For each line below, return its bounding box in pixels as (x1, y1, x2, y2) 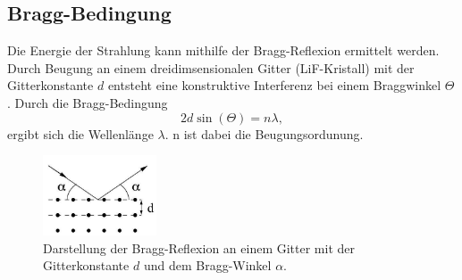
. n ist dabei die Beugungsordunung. (164, 124, 364, 143)
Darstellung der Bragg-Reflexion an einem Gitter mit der (43, 238, 356, 257)
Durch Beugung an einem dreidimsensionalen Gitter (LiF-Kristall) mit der (7, 58, 415, 77)
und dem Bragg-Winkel (143, 256, 272, 275)
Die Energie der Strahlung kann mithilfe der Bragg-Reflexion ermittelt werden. (7, 41, 440, 60)
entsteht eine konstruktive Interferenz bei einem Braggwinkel (107, 76, 441, 95)
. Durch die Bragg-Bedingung (7, 93, 168, 111)
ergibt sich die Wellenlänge (7, 124, 154, 143)
